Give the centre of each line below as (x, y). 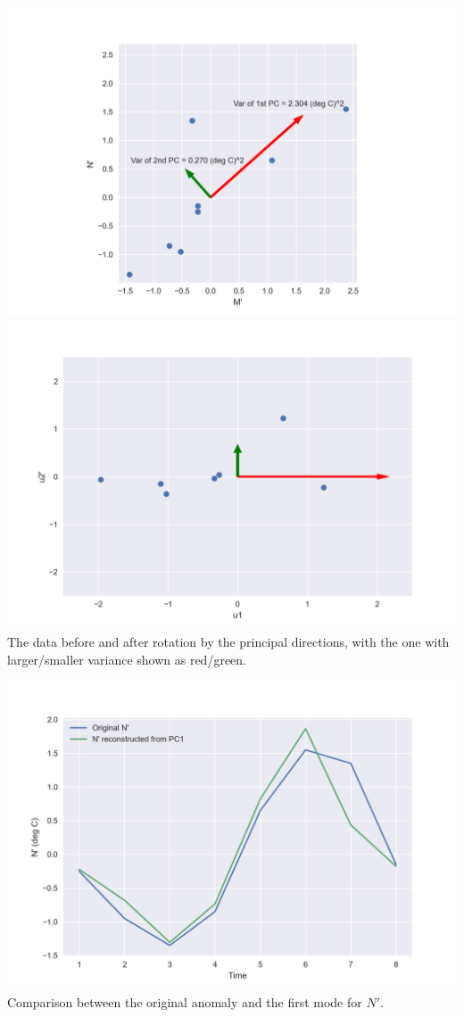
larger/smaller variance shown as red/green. (127, 659)
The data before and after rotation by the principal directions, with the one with (228, 642)
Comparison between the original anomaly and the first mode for (185, 1002)
